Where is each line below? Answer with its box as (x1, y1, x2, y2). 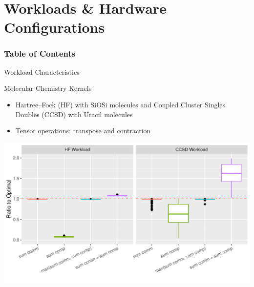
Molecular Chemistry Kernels (4, 83, 92, 93)
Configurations (4, 17, 105, 37)
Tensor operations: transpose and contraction (15, 125, 151, 136)
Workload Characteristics (4, 66, 80, 77)
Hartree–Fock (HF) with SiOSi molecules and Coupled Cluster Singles (15, 99, 226, 109)
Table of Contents (4, 47, 76, 60)
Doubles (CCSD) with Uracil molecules (15, 109, 133, 119)
